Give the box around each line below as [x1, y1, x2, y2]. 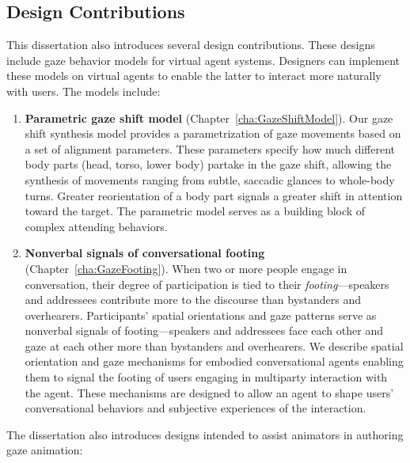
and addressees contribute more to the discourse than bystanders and [25, 291, 362, 308]
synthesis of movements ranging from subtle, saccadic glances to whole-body [25, 171, 395, 188]
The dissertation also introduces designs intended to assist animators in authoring [6, 426, 404, 442]
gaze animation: [6, 442, 83, 458]
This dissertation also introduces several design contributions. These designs [6, 36, 375, 53]
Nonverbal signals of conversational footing [25, 245, 265, 261]
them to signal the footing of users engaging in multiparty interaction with [25, 369, 388, 385]
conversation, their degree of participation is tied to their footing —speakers [25, 275, 389, 292]
